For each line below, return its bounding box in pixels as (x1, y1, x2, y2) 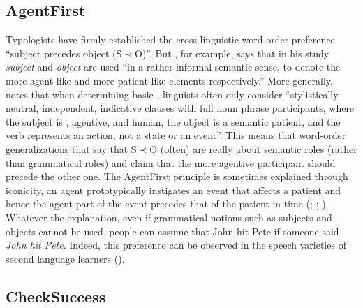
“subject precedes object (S (6, 45, 122, 60)
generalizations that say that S (6, 141, 137, 156)
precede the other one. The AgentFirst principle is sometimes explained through (6, 169, 348, 184)
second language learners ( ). (6, 251, 125, 265)
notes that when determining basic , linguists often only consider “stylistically (6, 87, 339, 101)
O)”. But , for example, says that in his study (134, 45, 329, 60)
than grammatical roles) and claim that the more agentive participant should (6, 155, 336, 170)
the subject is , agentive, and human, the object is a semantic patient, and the (6, 114, 341, 129)
